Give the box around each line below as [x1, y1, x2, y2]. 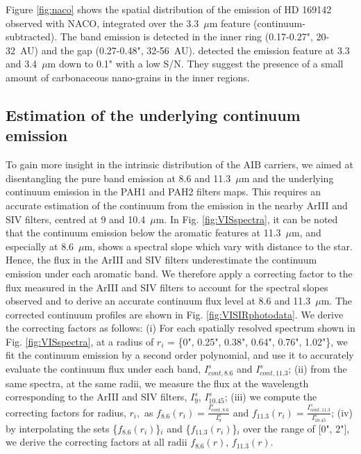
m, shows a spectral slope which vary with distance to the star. [84, 238, 353, 253]
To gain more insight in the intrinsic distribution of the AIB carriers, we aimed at [6, 157, 353, 172]
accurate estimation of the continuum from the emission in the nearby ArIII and [6, 197, 348, 212]
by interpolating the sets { [6, 421, 118, 435]
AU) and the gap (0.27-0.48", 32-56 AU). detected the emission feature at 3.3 [19, 42, 350, 57]
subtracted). [6, 29, 58, 44]
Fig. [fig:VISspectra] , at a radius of [6, 334, 154, 348]
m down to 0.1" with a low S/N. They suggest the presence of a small [47, 56, 344, 71]
